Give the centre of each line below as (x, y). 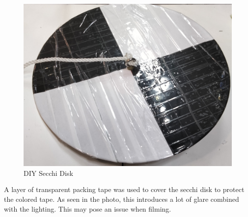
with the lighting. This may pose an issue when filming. (88, 208)
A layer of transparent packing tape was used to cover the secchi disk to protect (124, 189)
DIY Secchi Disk (48, 173)
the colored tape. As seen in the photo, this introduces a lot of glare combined (122, 199)
